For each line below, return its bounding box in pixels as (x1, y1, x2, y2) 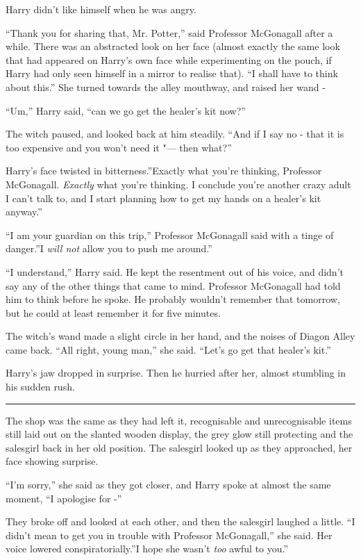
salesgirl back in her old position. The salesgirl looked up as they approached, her (6, 440, 353, 454)
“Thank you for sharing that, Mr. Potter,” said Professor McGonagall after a (6, 25, 333, 40)
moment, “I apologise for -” (6, 491, 122, 505)
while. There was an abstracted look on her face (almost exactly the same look (6, 39, 340, 53)
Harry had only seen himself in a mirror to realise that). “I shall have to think (6, 66, 338, 81)
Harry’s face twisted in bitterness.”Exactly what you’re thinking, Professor (6, 163, 322, 178)
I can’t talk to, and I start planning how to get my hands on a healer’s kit (6, 190, 321, 205)
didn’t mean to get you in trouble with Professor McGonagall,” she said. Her (6, 527, 333, 542)
